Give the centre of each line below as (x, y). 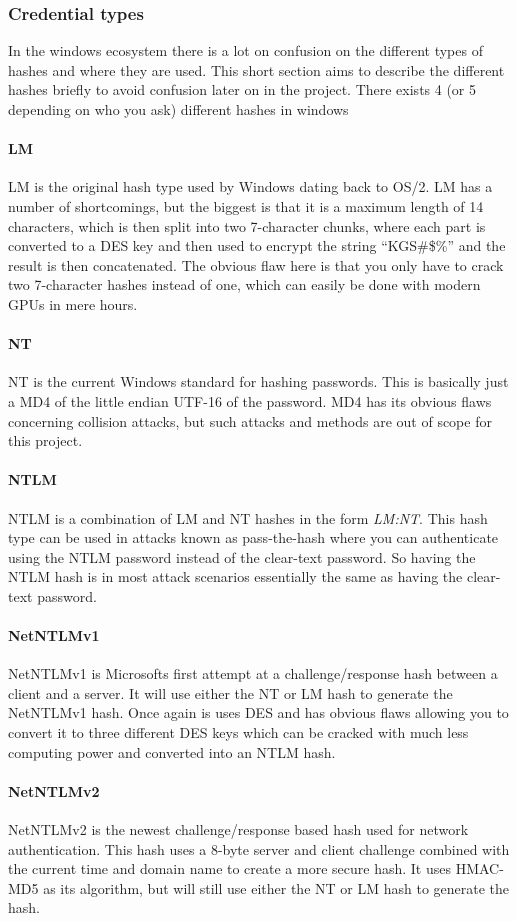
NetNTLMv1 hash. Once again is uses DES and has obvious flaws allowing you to (258, 712)
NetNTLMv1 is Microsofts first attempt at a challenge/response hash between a (253, 673)
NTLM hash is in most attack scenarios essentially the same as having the (235, 576)
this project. (45, 440)
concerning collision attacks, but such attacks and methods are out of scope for (250, 420)
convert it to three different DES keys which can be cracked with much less (238, 732)
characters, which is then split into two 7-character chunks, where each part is (247, 225)
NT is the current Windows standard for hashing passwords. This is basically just (258, 381)
